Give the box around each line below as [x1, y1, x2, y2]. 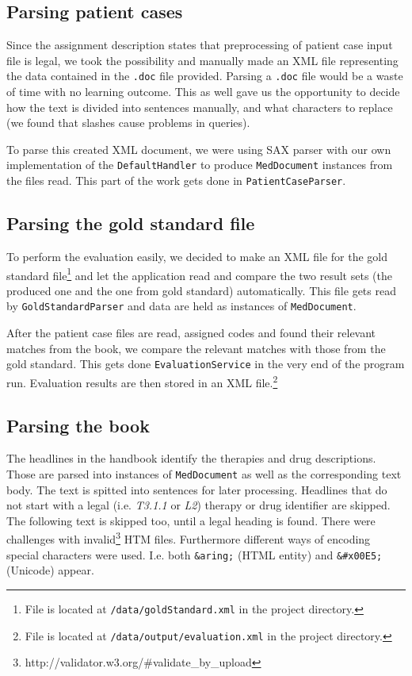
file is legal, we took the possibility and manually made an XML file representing [6, 52, 399, 68]
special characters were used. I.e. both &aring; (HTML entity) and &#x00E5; [6, 546, 383, 563]
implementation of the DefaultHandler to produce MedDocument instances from [6, 156, 393, 173]
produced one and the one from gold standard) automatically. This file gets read [6, 282, 396, 298]
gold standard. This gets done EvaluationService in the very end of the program [6, 355, 405, 372]
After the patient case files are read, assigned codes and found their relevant [6, 325, 376, 341]
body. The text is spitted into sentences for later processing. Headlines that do [6, 481, 387, 497]
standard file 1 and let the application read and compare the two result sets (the [6, 264, 392, 283]
